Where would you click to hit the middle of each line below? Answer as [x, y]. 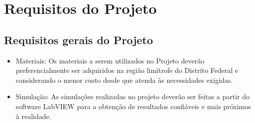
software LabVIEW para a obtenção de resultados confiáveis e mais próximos [133, 106]
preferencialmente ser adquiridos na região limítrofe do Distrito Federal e [127, 70]
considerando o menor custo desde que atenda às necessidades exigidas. [124, 80]
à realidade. [33, 116]
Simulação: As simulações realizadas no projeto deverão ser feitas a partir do [133, 96]
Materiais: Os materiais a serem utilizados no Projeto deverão [110, 60]
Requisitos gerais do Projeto [79, 39]
